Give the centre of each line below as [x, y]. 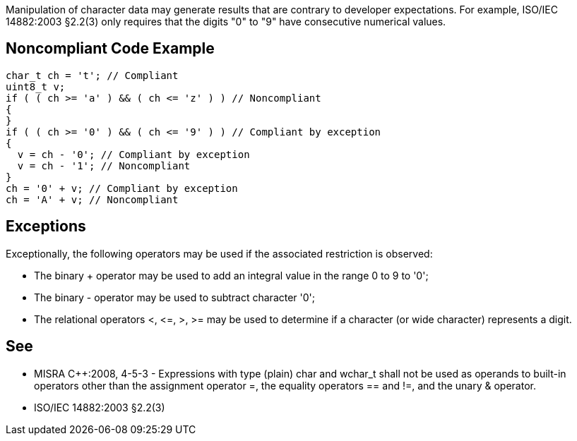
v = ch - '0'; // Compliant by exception [133, 154]
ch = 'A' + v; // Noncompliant [92, 199]
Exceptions [46, 226]
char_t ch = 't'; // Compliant [92, 75]
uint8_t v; [36, 86]
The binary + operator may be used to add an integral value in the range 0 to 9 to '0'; [231, 275]
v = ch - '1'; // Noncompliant [104, 165]
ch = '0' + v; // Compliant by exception [122, 188]
